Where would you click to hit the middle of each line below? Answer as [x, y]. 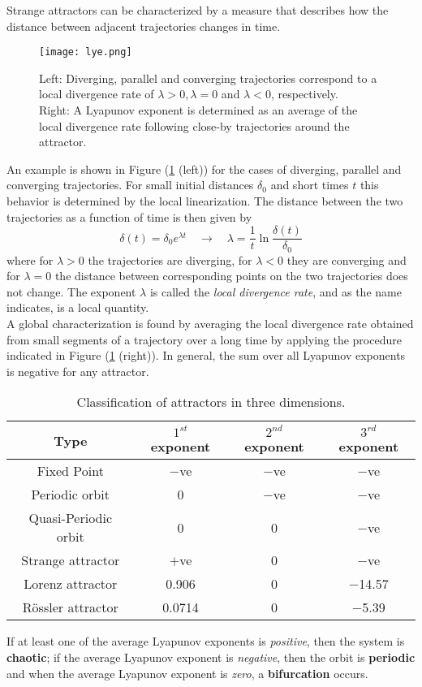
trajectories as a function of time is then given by [129, 216]
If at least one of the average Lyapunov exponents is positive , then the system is [206, 641]
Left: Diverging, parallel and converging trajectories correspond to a [208, 78]
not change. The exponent [71, 291]
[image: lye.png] [86, 52]
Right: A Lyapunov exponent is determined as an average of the [198, 110]
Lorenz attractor [71, 584]
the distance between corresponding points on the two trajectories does [231, 276]
